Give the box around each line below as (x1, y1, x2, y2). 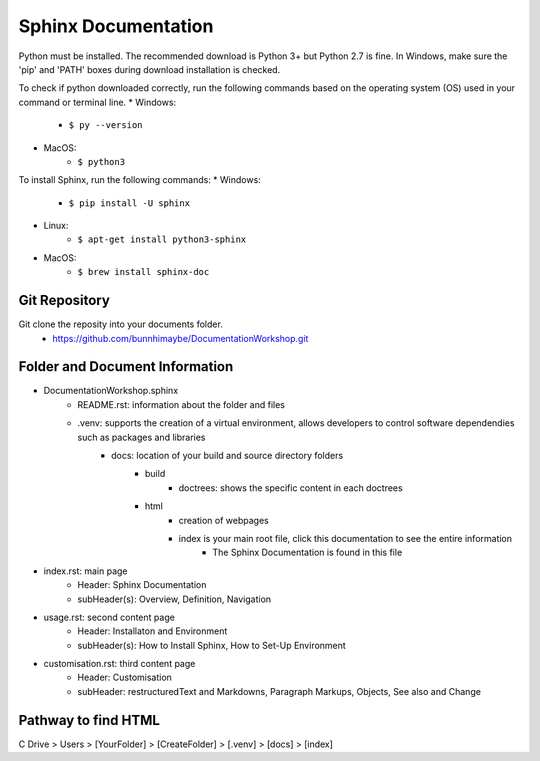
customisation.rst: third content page (43, 658, 196, 670)
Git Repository (18, 292, 110, 309)
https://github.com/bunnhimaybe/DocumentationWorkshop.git (52, 332, 309, 344)
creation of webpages (178, 514, 269, 526)
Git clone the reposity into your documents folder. (18, 318, 224, 330)
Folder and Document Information (18, 358, 234, 375)
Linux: (43, 220, 69, 232)
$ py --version (68, 120, 144, 131)
